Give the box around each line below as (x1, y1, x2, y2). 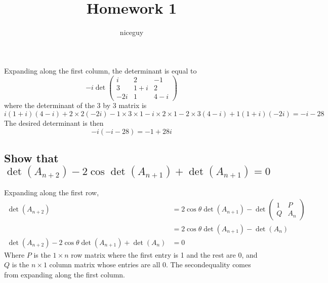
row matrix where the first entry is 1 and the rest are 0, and (71, 249, 258, 260)
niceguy (119, 27, 144, 38)
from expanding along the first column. (4, 269, 125, 279)
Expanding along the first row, (4, 187, 99, 197)
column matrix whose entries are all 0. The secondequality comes (49, 259, 251, 270)
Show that (4, 150, 59, 166)
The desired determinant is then (4, 118, 104, 128)
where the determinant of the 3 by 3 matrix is (4, 100, 147, 111)
